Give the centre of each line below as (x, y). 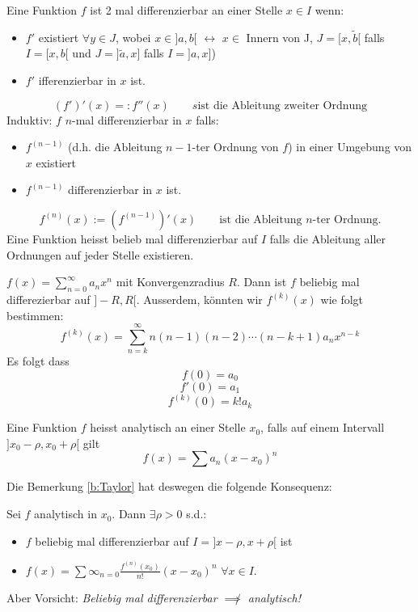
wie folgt (342, 299)
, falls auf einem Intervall (323, 427)
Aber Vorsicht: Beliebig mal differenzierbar (112, 597)
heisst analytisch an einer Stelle (168, 427)
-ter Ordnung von (235, 147)
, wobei (133, 37)
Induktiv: (30, 119)
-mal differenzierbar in (127, 119)
